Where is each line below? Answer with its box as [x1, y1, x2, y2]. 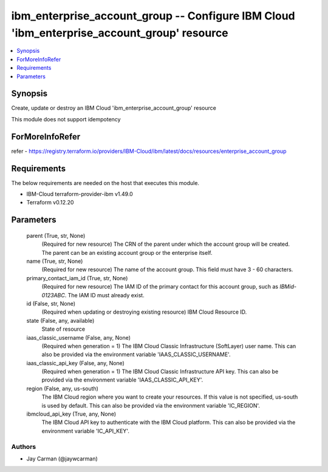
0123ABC [41, 291, 65, 298]
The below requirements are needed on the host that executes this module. [11, 179, 200, 186]
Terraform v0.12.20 [26, 199, 74, 206]
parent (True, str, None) [26, 232, 86, 239]
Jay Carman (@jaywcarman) [26, 455, 98, 462]
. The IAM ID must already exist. [64, 291, 145, 298]
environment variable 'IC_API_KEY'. [41, 427, 130, 434]
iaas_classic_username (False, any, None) [26, 334, 131, 341]
